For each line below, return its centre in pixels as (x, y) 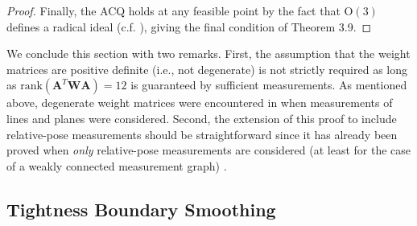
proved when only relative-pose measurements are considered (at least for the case (209, 150)
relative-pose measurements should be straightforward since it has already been (202, 134)
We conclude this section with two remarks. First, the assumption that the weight (208, 53)
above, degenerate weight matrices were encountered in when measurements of (200, 103)
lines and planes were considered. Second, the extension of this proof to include (202, 118)
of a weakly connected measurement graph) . (117, 165)
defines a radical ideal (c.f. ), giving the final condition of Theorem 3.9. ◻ (189, 26)
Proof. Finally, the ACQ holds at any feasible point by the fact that (173, 10)
